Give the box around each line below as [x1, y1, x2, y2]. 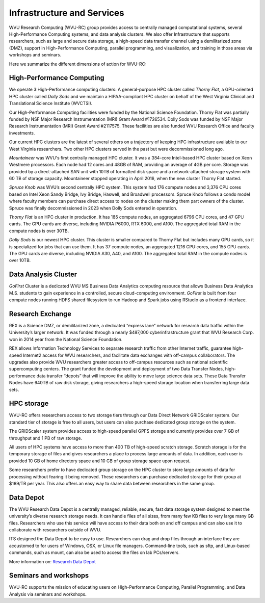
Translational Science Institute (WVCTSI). [9, 101, 93, 106]
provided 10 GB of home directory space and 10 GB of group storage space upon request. [9, 458, 191, 464]
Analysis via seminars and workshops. [9, 591, 87, 597]
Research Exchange [9, 310, 72, 318]
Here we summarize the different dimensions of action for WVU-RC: [9, 61, 147, 67]
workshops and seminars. [9, 52, 61, 58]
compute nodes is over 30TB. [9, 228, 69, 234]
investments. [9, 130, 35, 136]
